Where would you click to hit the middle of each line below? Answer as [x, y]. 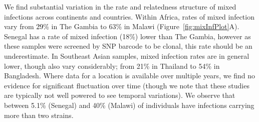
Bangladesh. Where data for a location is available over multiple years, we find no [130, 76]
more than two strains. [39, 115]
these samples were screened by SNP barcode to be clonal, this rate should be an [128, 46]
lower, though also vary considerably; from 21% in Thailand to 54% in [112, 66]
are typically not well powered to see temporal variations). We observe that [120, 95]
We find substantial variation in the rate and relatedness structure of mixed [120, 7]
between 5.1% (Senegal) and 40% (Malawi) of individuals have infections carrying [129, 105]
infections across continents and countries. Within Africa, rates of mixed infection [129, 16]
